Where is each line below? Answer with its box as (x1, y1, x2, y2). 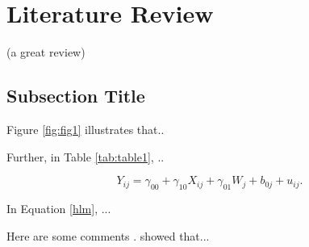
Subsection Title (6, 83, 145, 108)
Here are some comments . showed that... (6, 227, 210, 244)
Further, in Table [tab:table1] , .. (6, 148, 165, 165)
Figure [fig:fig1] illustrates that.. (6, 120, 165, 137)
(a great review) (6, 44, 86, 61)
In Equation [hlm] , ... (6, 199, 111, 216)
